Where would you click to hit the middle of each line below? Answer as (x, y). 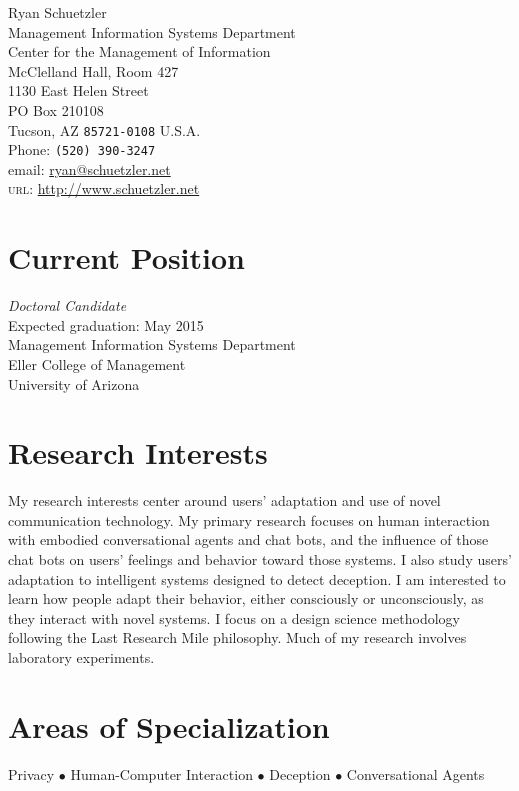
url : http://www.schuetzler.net (104, 188)
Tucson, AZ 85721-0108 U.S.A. (104, 129)
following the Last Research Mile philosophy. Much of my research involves (237, 637)
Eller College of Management (97, 363)
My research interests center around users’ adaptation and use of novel (224, 500)
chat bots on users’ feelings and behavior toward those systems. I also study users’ (260, 559)
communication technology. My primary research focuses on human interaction (249, 519)
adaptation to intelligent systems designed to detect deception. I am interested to (257, 578)
